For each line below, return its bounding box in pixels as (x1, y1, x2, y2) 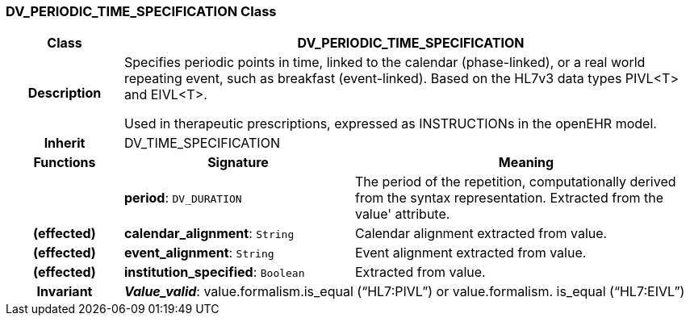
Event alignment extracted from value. (354, 245, 587, 261)
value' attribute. (354, 206, 450, 223)
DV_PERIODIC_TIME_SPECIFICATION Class (6, 3, 277, 19)
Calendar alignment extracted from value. (354, 225, 608, 242)
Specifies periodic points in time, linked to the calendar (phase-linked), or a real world (123, 54, 646, 71)
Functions (33, 154, 96, 171)
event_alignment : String (123, 245, 274, 261)
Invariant (36, 283, 93, 300)
